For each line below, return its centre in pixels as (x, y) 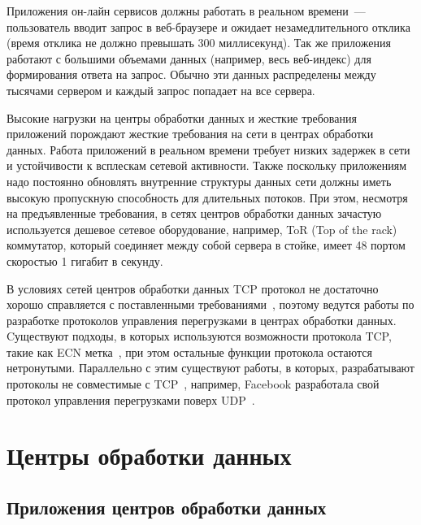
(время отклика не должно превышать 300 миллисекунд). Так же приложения (199, 43)
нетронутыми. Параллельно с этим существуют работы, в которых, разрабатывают (210, 368)
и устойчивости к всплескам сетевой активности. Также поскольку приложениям (207, 165)
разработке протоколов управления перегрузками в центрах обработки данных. (202, 320)
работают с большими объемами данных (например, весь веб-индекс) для (189, 58)
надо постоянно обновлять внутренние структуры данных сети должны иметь (199, 181)
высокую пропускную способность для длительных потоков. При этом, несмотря (207, 197)
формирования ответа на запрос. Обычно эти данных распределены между (191, 74)
